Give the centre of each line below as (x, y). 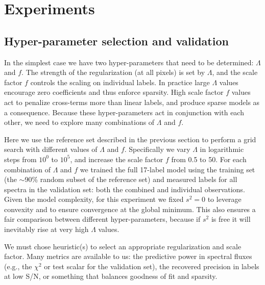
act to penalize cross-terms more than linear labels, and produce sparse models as (132, 102)
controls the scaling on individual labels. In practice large (120, 82)
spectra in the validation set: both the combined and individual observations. (125, 189)
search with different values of (51, 149)
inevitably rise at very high (46, 229)
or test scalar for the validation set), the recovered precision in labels (152, 266)
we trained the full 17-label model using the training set (167, 169)
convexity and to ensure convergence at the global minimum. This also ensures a (130, 209)
